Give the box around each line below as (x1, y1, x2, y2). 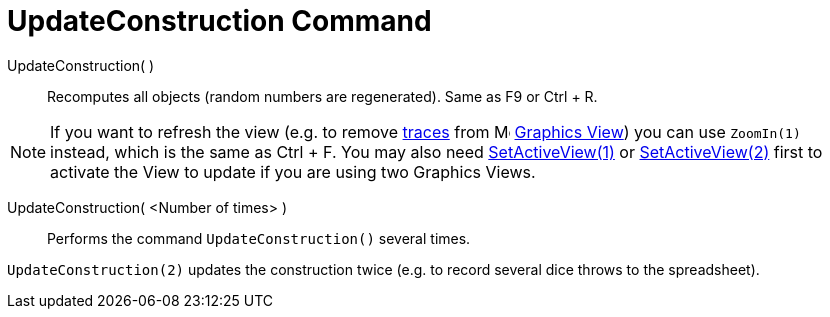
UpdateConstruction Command (7, 4, 432, 38)
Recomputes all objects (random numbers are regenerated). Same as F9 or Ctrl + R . (47, 87, 598, 105)
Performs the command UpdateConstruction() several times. (47, 229, 471, 247)
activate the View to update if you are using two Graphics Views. (50, 161, 536, 182)
